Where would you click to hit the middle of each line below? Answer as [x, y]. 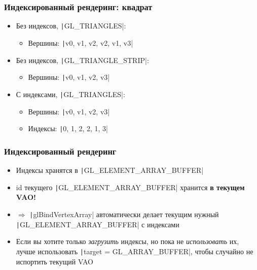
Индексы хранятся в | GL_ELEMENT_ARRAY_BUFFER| [110, 170]
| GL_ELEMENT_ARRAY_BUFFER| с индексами [98, 224]
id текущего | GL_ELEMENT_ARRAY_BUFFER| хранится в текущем [130, 187]
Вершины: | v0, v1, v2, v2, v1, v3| [81, 42]
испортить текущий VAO [54, 261]
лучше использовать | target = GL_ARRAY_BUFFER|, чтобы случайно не [135, 251]
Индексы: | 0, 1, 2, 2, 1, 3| [68, 128]
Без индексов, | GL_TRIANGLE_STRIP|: [82, 60]
